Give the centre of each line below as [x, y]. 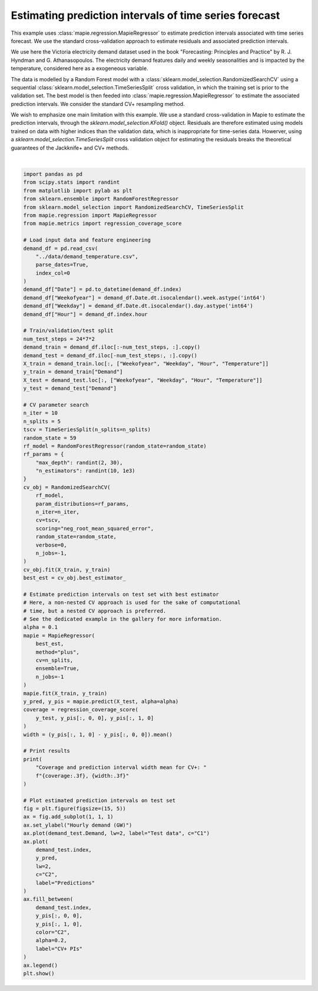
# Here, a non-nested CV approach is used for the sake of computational [132, 603]
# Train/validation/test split [69, 331]
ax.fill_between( [48, 899]
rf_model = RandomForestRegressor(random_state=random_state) [115, 446]
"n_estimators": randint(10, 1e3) [85, 471]
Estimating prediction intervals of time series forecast [145, 15]
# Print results [47, 751]
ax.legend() [41, 965]
